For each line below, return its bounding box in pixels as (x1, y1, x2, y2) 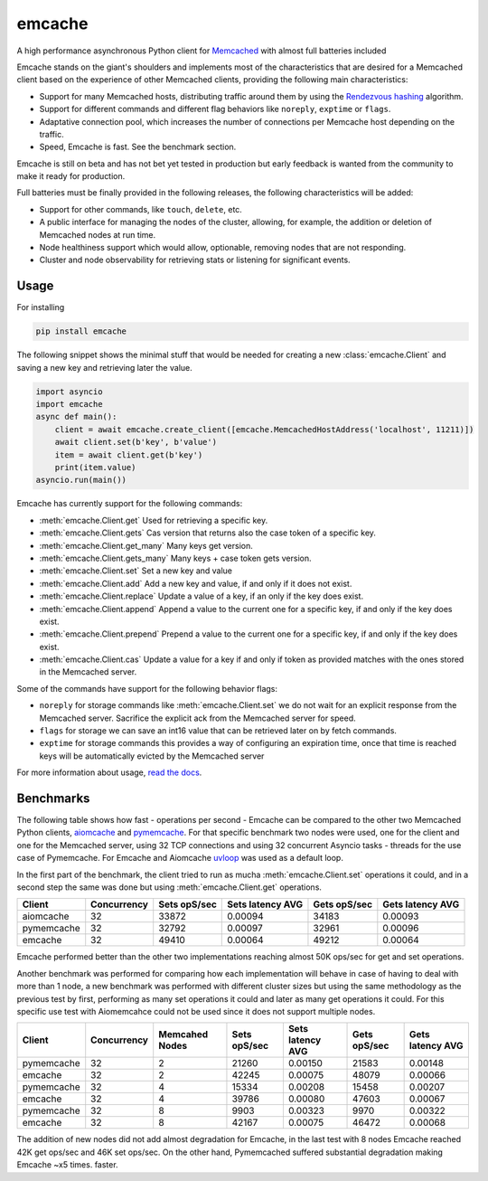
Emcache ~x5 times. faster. (16, 1159, 118, 1170)
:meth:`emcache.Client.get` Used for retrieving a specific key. (39, 515, 268, 525)
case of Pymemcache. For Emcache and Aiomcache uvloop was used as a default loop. (16, 853, 343, 864)
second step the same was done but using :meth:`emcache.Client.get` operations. (16, 882, 323, 893)
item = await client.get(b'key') (54, 449, 203, 460)
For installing (16, 302, 65, 313)
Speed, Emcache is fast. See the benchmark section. (39, 141, 237, 153)
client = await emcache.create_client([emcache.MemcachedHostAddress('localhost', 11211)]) (54, 424, 474, 434)
